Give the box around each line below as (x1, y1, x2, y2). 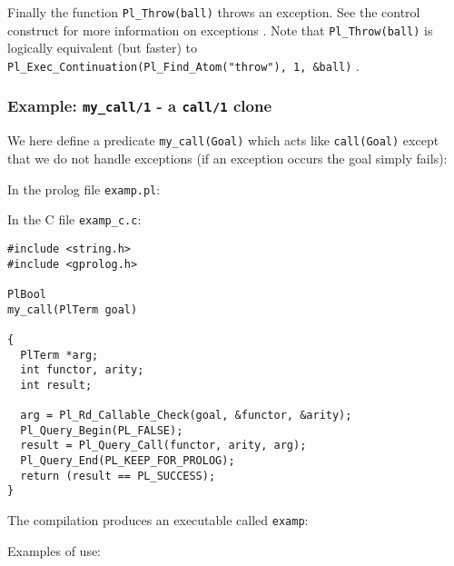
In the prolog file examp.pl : (7, 179, 161, 198)
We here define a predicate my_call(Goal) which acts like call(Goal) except (7, 131, 439, 150)
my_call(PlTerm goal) (7, 303, 138, 316)
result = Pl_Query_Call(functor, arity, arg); (20, 439, 307, 452)
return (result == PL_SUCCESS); (20, 469, 216, 482)
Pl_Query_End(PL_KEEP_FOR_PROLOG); (20, 454, 235, 468)
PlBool (7, 287, 46, 301)
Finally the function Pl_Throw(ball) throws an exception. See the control (7, 3, 420, 21)
